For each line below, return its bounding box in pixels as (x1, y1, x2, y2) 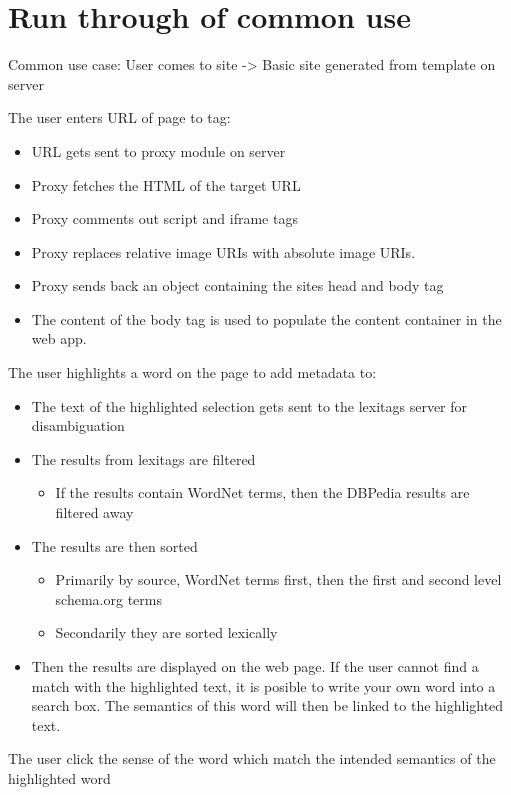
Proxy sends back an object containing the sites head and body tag (31, 275, 444, 296)
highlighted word (8, 767, 111, 788)
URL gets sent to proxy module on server (31, 140, 286, 161)
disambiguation (31, 415, 125, 436)
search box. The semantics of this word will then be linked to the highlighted (31, 695, 504, 716)
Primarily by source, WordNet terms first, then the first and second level (55, 569, 502, 590)
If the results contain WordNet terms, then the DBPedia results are (55, 482, 470, 503)
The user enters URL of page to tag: (8, 107, 231, 128)
